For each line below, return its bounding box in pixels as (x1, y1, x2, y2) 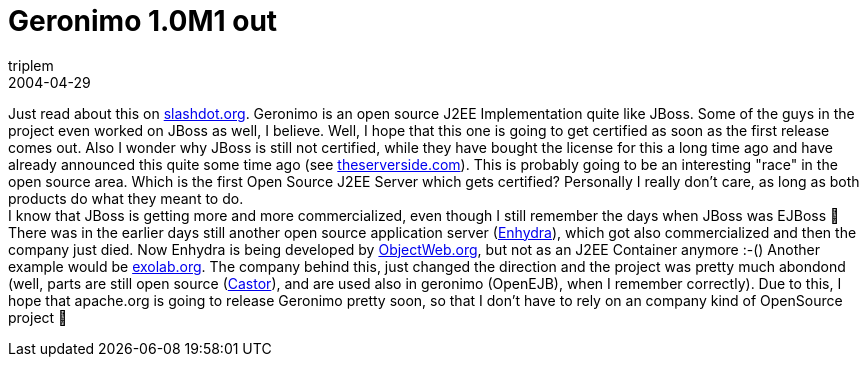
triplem (8, 56, 54, 74)
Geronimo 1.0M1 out (8, 4, 278, 38)
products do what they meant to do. (8, 189, 244, 207)
